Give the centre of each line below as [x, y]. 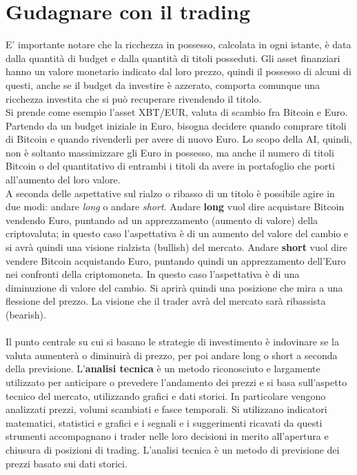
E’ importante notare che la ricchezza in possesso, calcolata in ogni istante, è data [178, 44]
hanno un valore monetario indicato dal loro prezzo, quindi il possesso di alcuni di [178, 71]
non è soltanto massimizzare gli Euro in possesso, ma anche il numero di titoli [170, 152]
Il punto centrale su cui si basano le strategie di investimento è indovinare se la [172, 342]
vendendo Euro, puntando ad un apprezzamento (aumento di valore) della [162, 220]
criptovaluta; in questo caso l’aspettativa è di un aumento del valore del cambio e [177, 233]
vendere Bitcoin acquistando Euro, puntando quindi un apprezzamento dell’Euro [176, 260]
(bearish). [26, 314]
